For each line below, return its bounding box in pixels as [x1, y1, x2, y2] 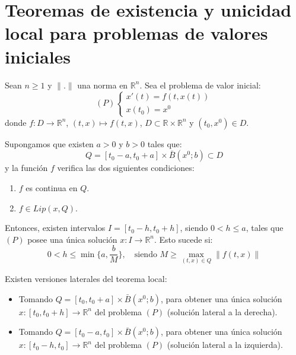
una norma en [77, 78, 128, 91]
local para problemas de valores [5, 21, 268, 45]
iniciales [5, 44, 71, 68]
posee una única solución [27, 233, 117, 245]
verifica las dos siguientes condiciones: [57, 161, 195, 174]
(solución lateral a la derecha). [167, 305, 278, 318]
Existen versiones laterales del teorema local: [5, 272, 167, 284]
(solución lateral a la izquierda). [167, 338, 283, 351]
